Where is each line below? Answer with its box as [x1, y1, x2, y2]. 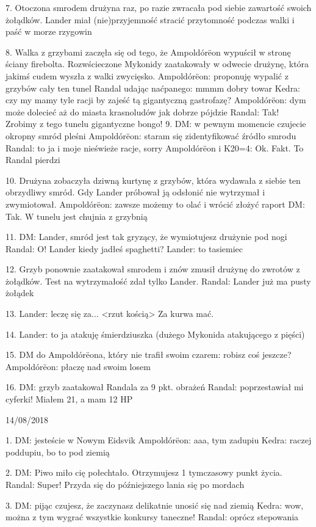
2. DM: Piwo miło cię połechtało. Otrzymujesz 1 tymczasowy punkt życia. [5, 466, 282, 479]
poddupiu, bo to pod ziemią [5, 445, 110, 458]
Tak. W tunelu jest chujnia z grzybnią [5, 209, 148, 222]
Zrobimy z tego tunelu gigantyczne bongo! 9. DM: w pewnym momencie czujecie [5, 117, 306, 130]
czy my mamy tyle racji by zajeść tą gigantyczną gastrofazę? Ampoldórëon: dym [5, 93, 306, 106]
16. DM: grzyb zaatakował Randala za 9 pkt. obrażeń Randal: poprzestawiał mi [5, 380, 304, 393]
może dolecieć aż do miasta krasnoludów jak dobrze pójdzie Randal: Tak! [5, 105, 279, 118]
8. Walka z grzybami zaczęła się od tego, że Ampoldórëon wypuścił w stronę [5, 45, 291, 58]
